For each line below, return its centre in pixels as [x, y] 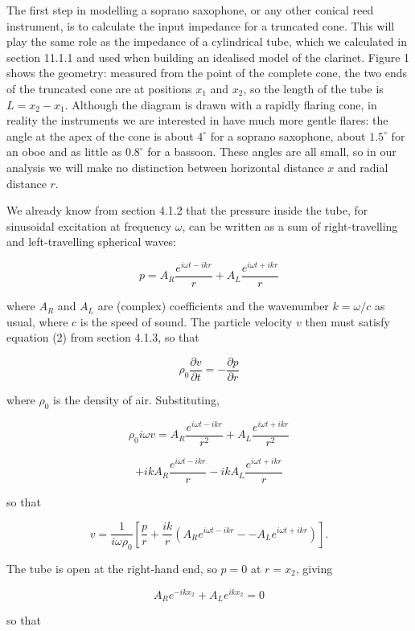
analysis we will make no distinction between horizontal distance [165, 167]
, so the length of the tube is [313, 88]
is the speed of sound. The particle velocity [186, 321]
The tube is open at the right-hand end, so [112, 568]
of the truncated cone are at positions [99, 88]
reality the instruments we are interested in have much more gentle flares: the [197, 120]
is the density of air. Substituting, [136, 399]
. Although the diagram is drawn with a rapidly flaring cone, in [221, 104]
